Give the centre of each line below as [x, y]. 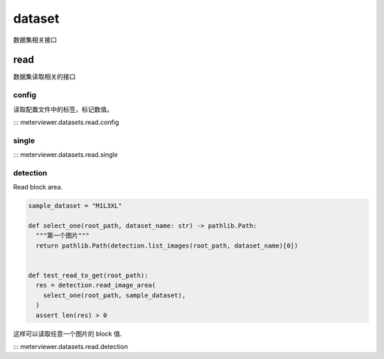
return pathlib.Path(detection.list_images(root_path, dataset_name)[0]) [167, 245]
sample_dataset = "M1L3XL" [75, 206]
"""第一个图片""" [63, 236]
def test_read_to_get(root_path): [88, 275]
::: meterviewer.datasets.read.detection [70, 346]
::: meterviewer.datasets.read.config [66, 122]
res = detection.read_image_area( [96, 285]
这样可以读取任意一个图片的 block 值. [68, 333]
